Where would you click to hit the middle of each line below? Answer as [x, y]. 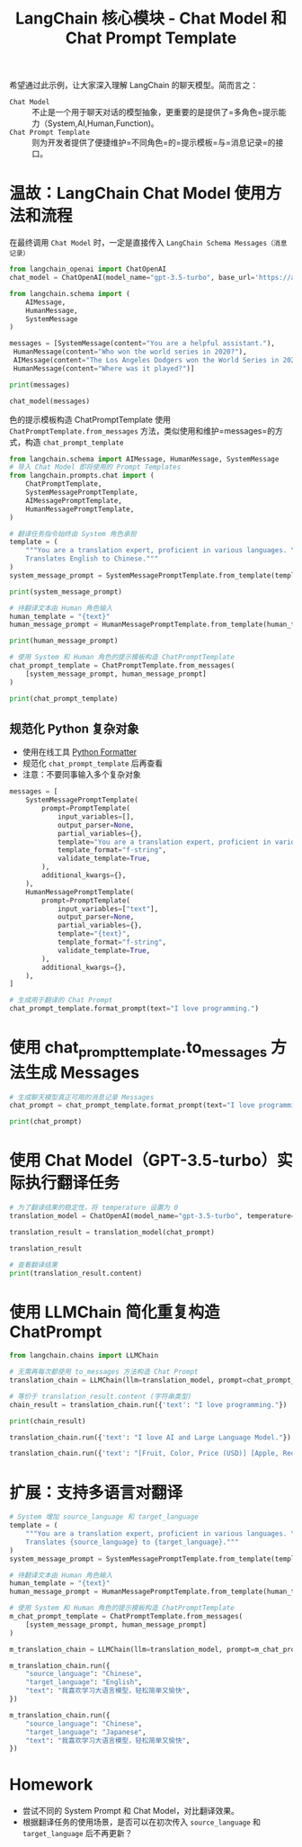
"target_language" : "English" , [84, 1682]
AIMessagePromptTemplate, [74, 500]
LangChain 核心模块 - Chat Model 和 [151, 18]
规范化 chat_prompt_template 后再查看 [93, 763]
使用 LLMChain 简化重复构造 [115, 1312]
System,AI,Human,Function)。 [103, 123]
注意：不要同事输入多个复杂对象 [81, 775]
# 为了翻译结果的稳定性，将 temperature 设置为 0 [94, 1208]
